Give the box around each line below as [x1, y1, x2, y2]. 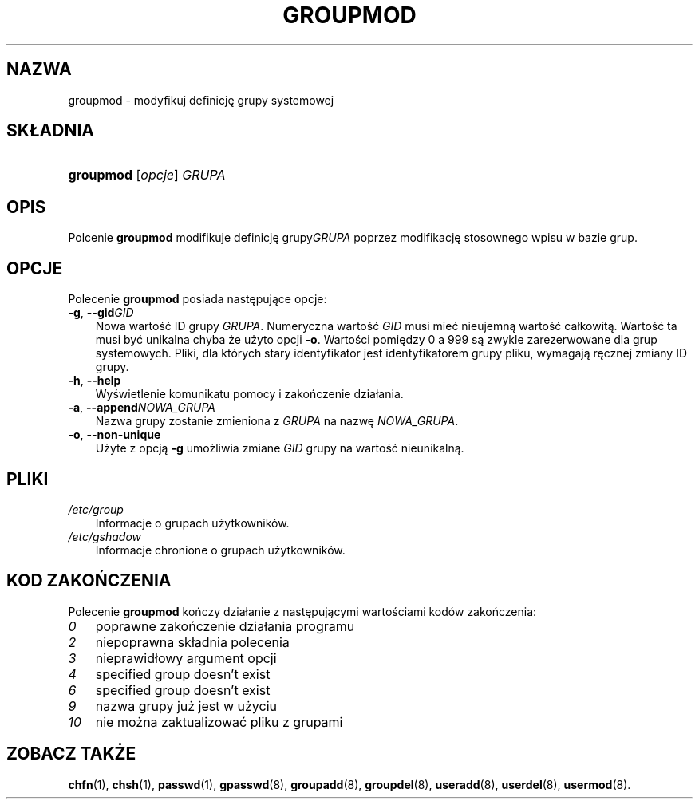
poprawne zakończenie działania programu [95, 618, 355, 634]
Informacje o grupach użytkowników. [95, 515, 290, 530]
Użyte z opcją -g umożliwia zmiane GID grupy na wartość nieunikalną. [95, 441, 464, 456]
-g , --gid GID [68, 306, 134, 320]
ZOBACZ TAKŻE [6, 744, 136, 764]
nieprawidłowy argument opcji [95, 649, 277, 666]
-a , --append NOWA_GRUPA [68, 401, 216, 415]
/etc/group [68, 502, 124, 516]
